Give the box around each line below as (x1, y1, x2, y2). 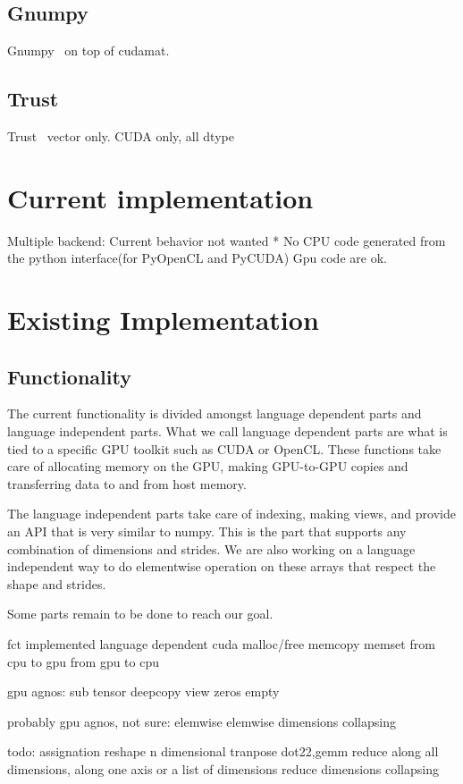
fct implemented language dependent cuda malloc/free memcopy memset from (7, 635, 435, 653)
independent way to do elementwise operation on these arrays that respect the (7, 557, 436, 576)
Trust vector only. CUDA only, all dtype (7, 127, 234, 145)
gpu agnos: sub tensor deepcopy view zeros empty (7, 682, 280, 701)
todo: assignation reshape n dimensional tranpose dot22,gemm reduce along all (7, 742, 439, 761)
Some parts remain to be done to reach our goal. (7, 604, 274, 623)
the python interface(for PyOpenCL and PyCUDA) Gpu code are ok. (7, 249, 387, 267)
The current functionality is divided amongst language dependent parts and (7, 404, 422, 423)
